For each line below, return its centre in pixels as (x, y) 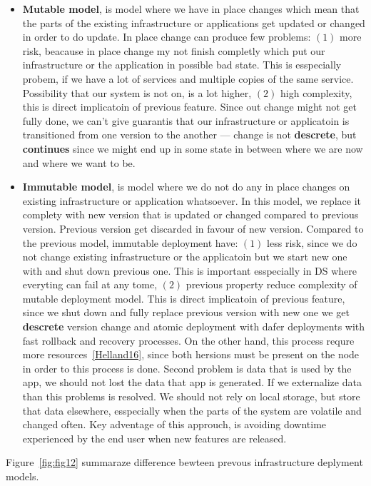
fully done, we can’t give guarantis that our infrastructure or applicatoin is (186, 120)
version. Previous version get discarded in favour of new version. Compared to (193, 228)
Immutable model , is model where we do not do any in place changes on (186, 187)
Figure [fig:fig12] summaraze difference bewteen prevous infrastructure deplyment (184, 462)
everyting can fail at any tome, (90, 284)
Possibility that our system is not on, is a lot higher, (137, 92)
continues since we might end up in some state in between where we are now (193, 148)
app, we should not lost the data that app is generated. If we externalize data (192, 382)
